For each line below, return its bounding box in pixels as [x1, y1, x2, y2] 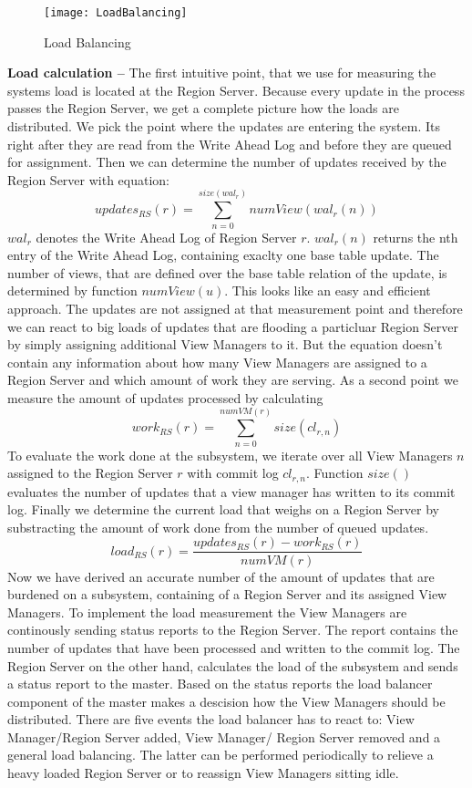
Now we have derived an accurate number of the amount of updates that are [7, 566, 435, 586]
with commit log [187, 463, 279, 482]
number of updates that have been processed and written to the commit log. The [7, 638, 460, 657]
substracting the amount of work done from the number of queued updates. [7, 517, 429, 536]
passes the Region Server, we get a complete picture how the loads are [7, 98, 399, 118]
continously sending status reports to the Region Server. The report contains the [7, 620, 458, 639]
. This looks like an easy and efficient [224, 281, 431, 300]
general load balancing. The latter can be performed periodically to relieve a [7, 745, 434, 764]
